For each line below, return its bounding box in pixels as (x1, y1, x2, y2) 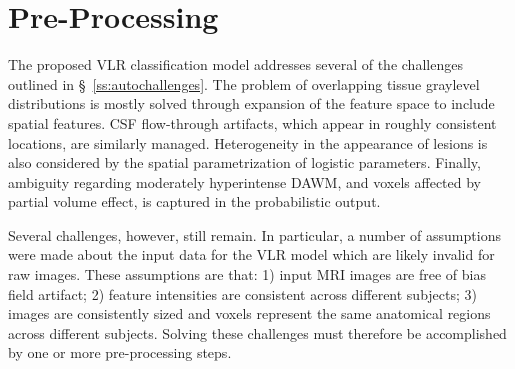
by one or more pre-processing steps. (8, 342, 232, 363)
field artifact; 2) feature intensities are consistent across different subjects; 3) (8, 283, 477, 304)
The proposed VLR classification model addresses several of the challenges (8, 54, 463, 75)
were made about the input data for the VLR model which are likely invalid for (8, 244, 495, 265)
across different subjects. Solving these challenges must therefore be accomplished (8, 322, 507, 343)
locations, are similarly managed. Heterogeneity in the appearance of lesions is (8, 132, 488, 153)
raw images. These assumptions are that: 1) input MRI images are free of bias (8, 264, 487, 285)
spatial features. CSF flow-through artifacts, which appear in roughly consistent (8, 112, 497, 133)
